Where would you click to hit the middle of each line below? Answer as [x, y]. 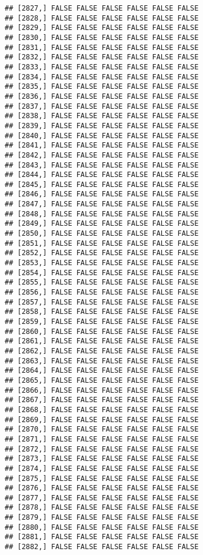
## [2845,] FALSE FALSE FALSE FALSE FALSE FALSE [102, 184]
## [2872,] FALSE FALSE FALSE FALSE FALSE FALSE [102, 449]
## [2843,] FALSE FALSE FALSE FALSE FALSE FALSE [102, 165]
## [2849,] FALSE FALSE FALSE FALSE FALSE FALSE [102, 224]
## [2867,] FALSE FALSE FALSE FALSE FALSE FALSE [102, 400]
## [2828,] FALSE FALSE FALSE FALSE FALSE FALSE [102, 18]
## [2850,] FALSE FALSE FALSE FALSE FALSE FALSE [102, 234]
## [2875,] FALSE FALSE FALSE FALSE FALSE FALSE [102, 478]
